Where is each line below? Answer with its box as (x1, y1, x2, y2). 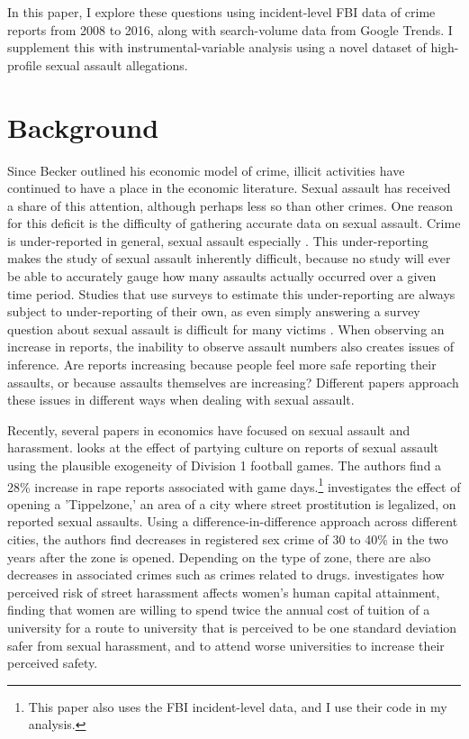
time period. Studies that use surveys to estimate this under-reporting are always (7, 284, 455, 303)
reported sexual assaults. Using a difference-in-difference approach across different (7, 512, 458, 531)
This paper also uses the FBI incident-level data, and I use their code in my (28, 697, 447, 716)
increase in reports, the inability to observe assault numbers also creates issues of (7, 337, 455, 356)
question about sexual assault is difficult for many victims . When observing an (7, 319, 445, 338)
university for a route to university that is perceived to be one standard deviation (7, 618, 457, 636)
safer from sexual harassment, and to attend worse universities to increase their (7, 635, 445, 654)
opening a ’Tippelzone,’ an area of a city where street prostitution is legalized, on (7, 494, 456, 513)
